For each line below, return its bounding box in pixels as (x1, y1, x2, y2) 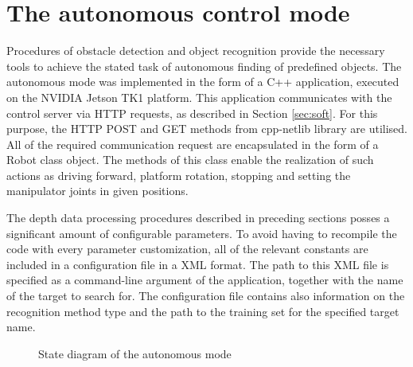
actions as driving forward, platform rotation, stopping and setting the (6, 166, 351, 183)
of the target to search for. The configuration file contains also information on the (6, 287, 405, 304)
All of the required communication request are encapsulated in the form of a (6, 135, 379, 152)
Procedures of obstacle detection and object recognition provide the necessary (6, 42, 385, 59)
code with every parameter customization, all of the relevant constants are (6, 240, 368, 257)
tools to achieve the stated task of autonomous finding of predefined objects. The (6, 57, 402, 74)
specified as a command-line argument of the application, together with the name (6, 271, 403, 288)
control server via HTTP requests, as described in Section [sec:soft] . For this (6, 104, 378, 121)
